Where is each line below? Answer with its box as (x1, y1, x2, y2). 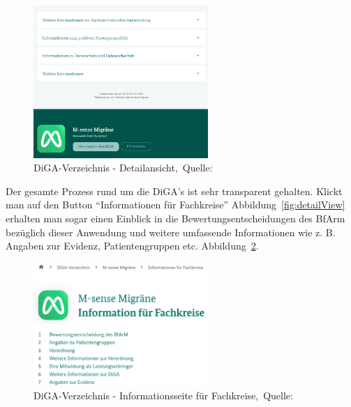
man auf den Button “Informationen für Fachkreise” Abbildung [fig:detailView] (6, 197, 345, 212)
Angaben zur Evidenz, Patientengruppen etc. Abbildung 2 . (6, 238, 259, 253)
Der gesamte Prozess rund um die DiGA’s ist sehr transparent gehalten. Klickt (6, 183, 343, 198)
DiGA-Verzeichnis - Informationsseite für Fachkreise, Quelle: (33, 387, 293, 402)
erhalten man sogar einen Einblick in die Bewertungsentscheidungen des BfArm (6, 210, 345, 225)
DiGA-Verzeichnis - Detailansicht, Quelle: (33, 160, 213, 175)
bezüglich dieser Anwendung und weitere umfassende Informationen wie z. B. (6, 224, 336, 239)
